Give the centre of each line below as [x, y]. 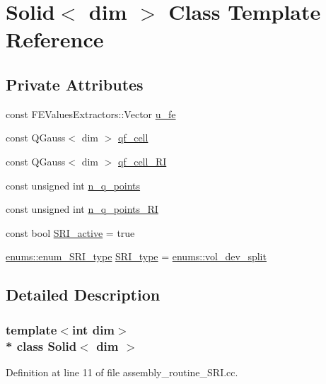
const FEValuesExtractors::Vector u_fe [91, 114]
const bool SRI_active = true [70, 232]
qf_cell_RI [142, 161]
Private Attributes [75, 84]
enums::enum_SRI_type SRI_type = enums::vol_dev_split [136, 256]
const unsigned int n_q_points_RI [82, 209]
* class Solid [41, 345]
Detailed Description [83, 295]
